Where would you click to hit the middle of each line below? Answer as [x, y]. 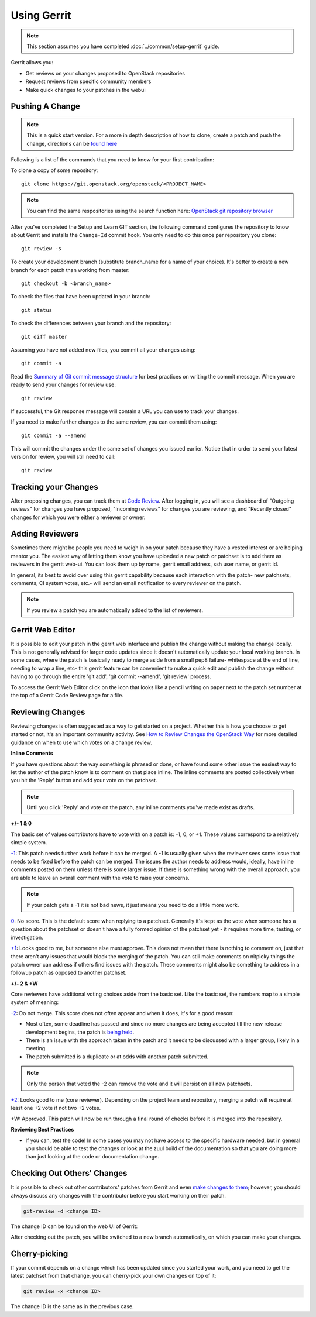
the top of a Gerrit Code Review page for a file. [67, 696]
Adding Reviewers [45, 534]
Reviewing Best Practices [42, 1130]
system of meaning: [35, 1002]
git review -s [41, 248]
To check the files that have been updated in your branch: [80, 297]
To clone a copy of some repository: [54, 170]
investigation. [27, 937]
